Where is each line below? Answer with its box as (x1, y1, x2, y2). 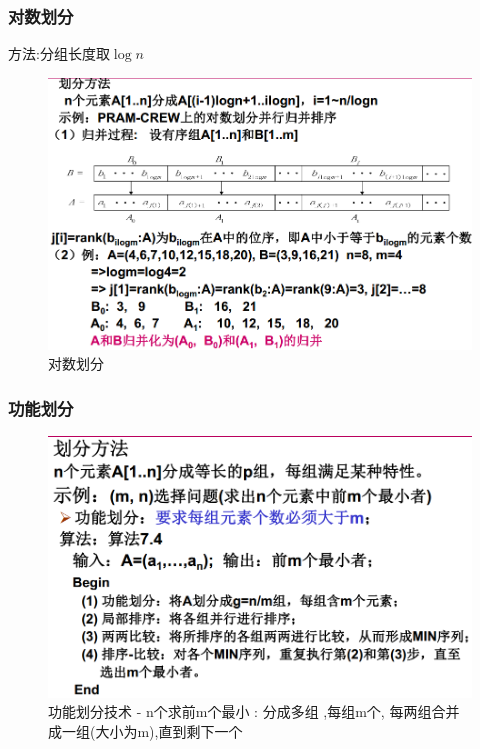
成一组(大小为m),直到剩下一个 (48, 720, 243, 741)
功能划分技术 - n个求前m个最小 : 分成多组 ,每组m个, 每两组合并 (48, 701, 460, 722)
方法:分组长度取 (8, 43, 110, 64)
